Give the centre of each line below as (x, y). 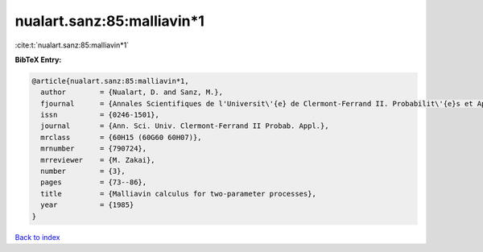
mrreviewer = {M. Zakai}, (98, 160)
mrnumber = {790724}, (94, 149)
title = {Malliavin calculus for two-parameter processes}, (179, 194)
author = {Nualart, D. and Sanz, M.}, (132, 92)
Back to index (37, 237)
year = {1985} (87, 205)
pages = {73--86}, (94, 182)
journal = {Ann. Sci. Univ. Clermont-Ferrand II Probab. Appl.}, (185, 126)
